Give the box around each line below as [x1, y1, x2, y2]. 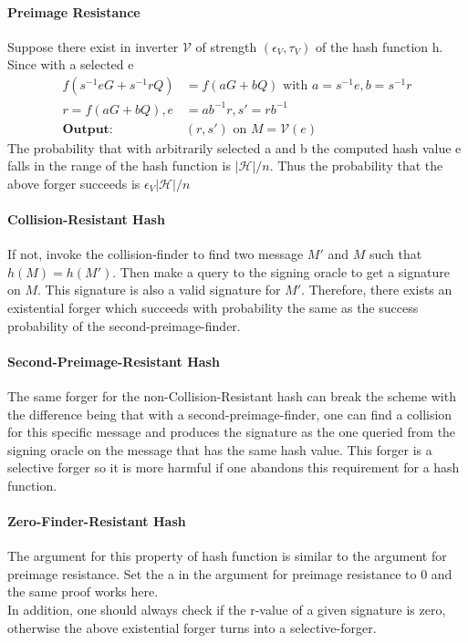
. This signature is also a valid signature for [37, 280, 281, 299]
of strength [195, 36, 257, 56]
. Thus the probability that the [269, 156, 443, 175]
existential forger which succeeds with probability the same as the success [7, 297, 419, 316]
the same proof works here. [7, 582, 159, 601]
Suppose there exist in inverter [7, 36, 179, 56]
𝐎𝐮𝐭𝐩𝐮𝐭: [62, 122, 113, 136]
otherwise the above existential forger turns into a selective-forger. [7, 617, 377, 637]
